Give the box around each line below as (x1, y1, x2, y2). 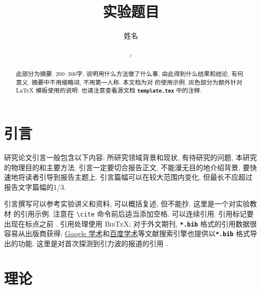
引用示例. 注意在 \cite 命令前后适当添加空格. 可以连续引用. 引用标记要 (20, 208, 254, 219)
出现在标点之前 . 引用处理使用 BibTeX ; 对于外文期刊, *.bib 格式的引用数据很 (4, 218, 257, 229)
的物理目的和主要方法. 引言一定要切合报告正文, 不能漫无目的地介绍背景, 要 (4, 162, 250, 172)
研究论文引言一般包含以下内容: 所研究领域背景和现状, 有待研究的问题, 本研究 (4, 152, 257, 163)
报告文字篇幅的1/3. (4, 181, 66, 192)
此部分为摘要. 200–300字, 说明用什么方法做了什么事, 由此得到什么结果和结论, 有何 (16, 69, 243, 78)
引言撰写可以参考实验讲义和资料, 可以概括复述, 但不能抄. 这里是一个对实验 (4, 198, 250, 209)
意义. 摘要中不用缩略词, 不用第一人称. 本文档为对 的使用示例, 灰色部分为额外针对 (16, 78, 242, 86)
